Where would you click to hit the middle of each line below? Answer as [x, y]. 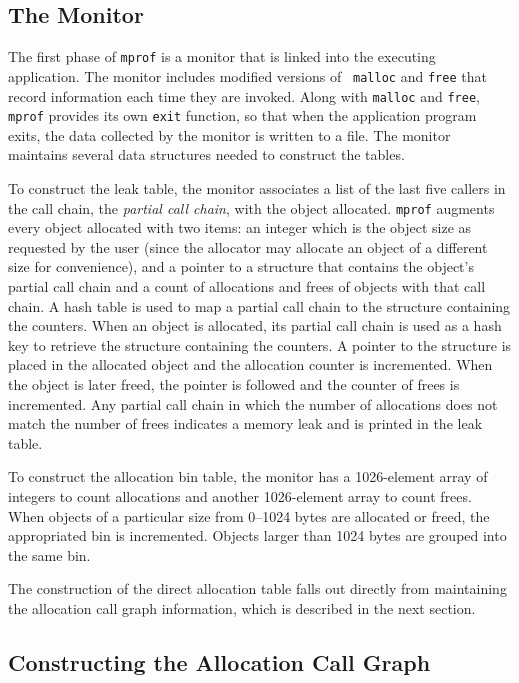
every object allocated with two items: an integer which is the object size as [240, 227]
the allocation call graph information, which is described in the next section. [242, 607]
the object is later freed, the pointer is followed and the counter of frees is [234, 384]
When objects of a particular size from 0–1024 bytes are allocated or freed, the [249, 515]
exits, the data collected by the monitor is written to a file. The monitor [229, 134]
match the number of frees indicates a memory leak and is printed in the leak [245, 423]
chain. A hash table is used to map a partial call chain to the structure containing [259, 305]
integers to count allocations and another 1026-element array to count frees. [240, 495]
